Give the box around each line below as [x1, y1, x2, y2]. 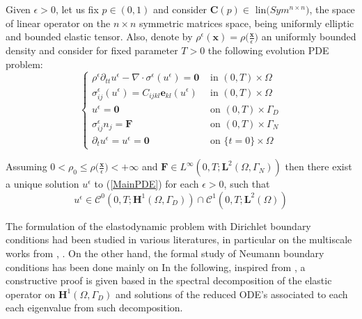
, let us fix [55, 2, 99, 16]
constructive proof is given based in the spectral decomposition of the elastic [6, 273, 332, 288]
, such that [223, 177, 270, 191]
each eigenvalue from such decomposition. [6, 300, 183, 315]
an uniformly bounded [261, 29, 356, 44]
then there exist [285, 159, 352, 174]
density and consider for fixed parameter [6, 43, 178, 58]
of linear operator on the [6, 15, 111, 30]
